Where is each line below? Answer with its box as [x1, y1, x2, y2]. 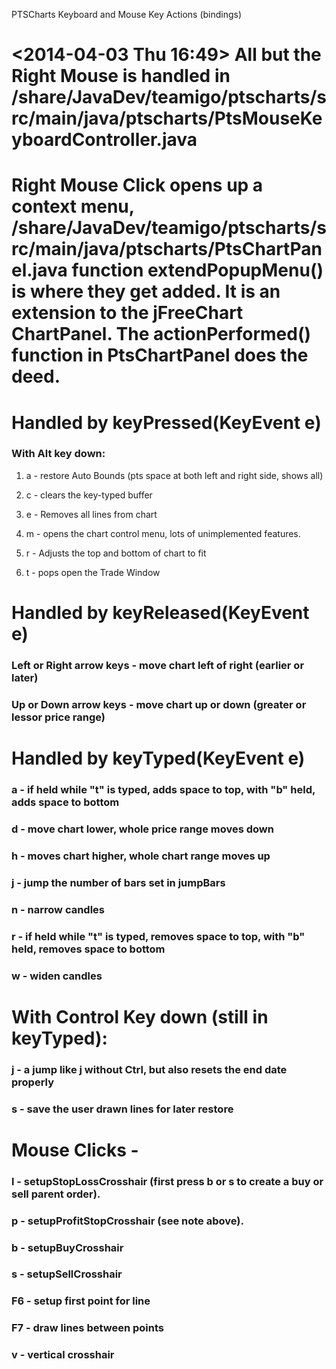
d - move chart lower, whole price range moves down [11, 822, 274, 836]
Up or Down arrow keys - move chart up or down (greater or [11, 697, 307, 711]
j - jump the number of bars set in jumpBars [11, 875, 226, 889]
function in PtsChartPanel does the [11, 344, 309, 367]
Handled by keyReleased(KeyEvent [11, 602, 310, 624]
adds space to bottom [11, 795, 120, 809]
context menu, [11, 195, 135, 218]
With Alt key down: [11, 447, 106, 461]
